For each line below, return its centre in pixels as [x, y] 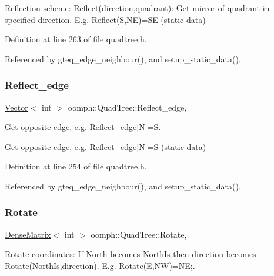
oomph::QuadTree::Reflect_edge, [127, 107]
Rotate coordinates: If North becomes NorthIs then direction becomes [131, 254]
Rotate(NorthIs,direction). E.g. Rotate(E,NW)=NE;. [100, 265]
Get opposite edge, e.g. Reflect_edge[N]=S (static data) [106, 146]
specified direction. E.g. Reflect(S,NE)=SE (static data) [105, 19]
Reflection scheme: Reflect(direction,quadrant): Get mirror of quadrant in [137, 8]
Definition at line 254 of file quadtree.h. [76, 166]
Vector [16, 107]
